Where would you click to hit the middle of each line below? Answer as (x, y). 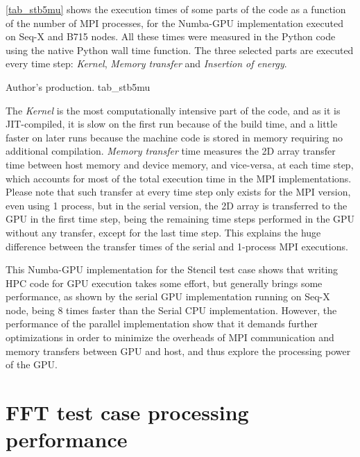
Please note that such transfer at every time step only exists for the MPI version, (178, 192)
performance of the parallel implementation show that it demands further (162, 324)
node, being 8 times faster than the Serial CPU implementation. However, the (171, 310)
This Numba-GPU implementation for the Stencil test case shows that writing (172, 269)
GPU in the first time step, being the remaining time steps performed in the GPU (180, 219)
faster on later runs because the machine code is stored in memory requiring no (174, 137)
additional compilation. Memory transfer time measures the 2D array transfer (171, 151)
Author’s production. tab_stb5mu (78, 86)
